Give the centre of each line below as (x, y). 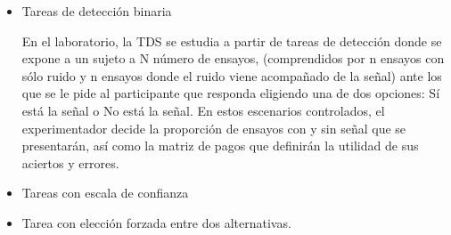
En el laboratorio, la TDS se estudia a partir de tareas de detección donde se (232, 41)
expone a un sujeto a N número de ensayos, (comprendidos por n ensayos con (233, 58)
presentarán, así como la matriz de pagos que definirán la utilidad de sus (220, 146)
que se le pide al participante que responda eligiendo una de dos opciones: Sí (231, 93)
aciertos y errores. (70, 162)
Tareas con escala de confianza (105, 193)
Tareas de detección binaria (97, 11)
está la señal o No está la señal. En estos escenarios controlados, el (203, 110)
